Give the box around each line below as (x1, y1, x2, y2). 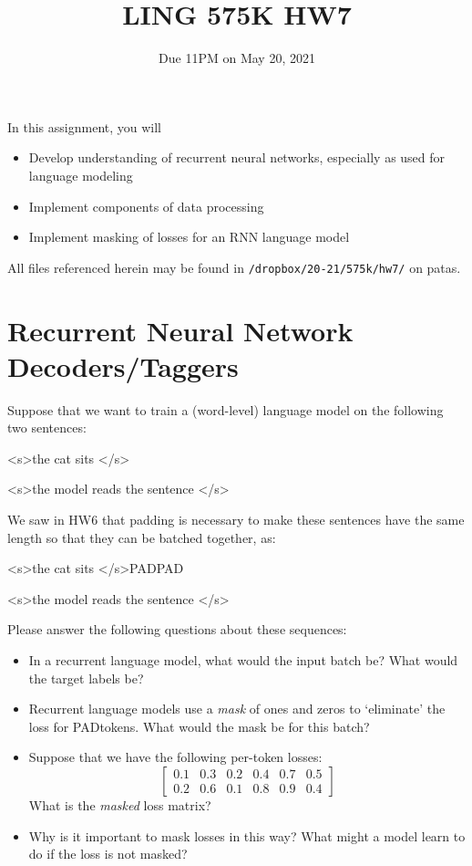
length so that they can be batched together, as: (7, 527, 276, 547)
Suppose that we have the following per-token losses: (28, 747, 323, 767)
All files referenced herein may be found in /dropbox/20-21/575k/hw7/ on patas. (7, 257, 461, 276)
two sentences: (7, 418, 87, 437)
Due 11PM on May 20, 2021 (159, 48, 315, 68)
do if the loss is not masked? (28, 844, 188, 863)
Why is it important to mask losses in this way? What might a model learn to (28, 826, 466, 845)
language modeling (28, 165, 133, 184)
